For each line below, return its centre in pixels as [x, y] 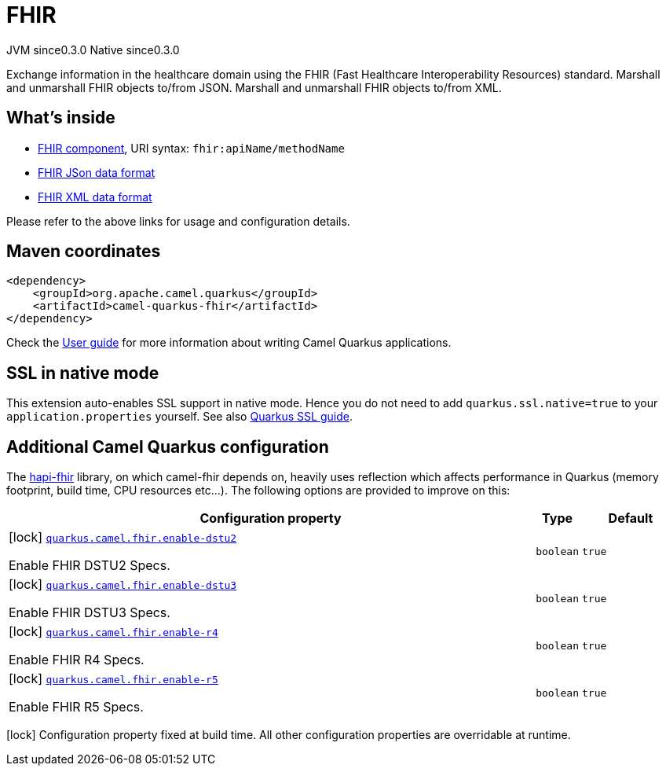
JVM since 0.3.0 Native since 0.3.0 [93, 50]
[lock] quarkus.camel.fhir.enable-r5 [113, 679]
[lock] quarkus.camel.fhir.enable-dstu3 [123, 585]
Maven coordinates [84, 252]
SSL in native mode [83, 373]
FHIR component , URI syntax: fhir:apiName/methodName [191, 148]
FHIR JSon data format [97, 172]
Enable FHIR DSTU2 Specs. [90, 566]
